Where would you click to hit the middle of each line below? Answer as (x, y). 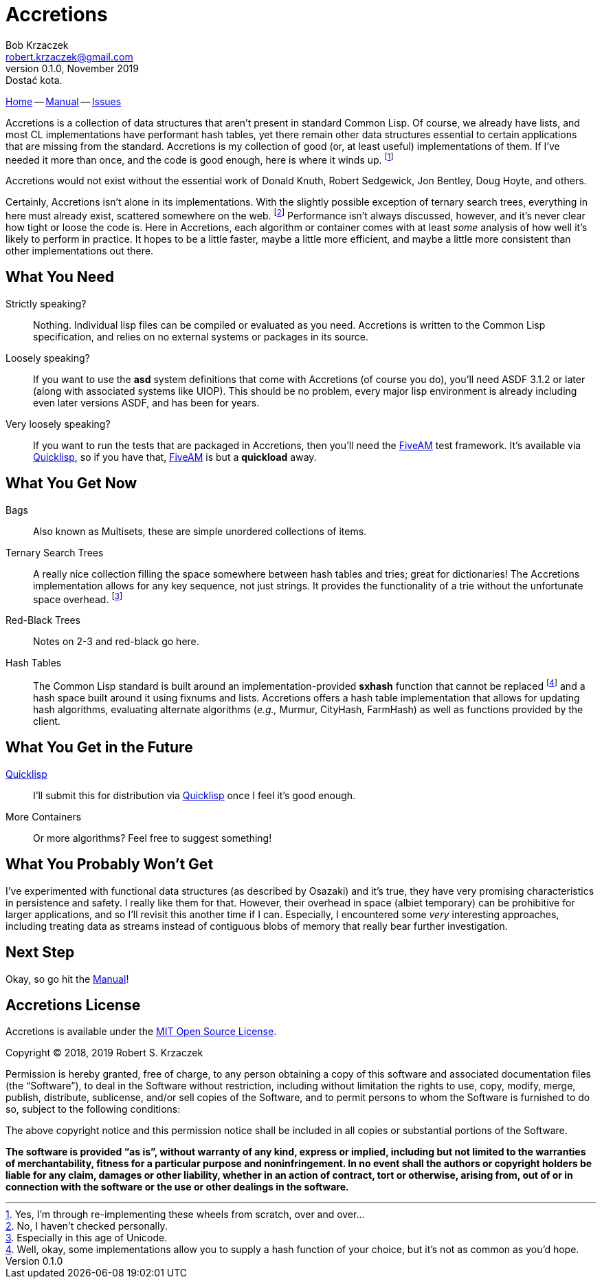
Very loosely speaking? (58, 424)
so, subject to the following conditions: (93, 1109)
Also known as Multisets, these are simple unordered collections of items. (200, 531)
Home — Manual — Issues (64, 101)
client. (47, 721)
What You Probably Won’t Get (110, 864)
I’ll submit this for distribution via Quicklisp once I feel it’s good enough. (194, 795)
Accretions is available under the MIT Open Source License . (141, 1032)
